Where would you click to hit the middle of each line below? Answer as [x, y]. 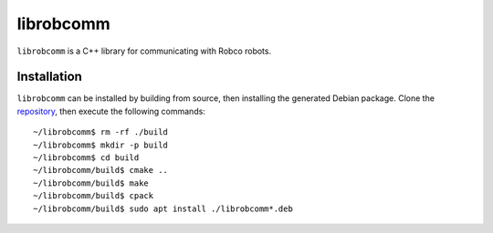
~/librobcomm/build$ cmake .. [101, 170]
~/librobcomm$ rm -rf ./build [101, 132]
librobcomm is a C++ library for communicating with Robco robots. [144, 51]
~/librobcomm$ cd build [86, 158]
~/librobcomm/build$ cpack [94, 196]
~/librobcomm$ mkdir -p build [101, 145]
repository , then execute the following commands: [111, 111]
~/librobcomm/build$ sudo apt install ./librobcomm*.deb [163, 208]
